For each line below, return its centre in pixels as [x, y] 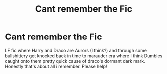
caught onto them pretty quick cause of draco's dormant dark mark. [75, 61]
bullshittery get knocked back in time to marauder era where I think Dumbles [84, 56]
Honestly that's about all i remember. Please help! [56, 66]
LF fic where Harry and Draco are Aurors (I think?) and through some [76, 50]
